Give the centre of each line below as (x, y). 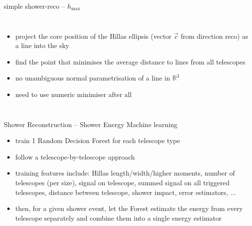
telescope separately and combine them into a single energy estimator (118, 218)
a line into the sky (42, 45)
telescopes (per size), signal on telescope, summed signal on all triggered (122, 182)
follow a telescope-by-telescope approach (75, 156)
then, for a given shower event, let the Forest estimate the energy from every (129, 208)
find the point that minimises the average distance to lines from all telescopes (130, 61)
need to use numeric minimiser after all (73, 94)
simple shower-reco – (35, 6)
